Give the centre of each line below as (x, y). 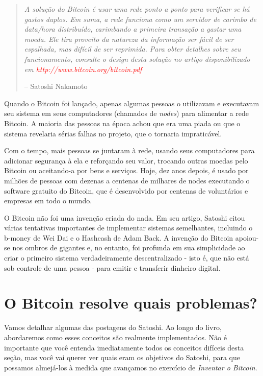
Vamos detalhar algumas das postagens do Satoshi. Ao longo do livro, (113, 327)
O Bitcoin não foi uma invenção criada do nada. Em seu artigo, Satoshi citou (125, 217)
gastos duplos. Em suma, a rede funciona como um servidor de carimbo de (140, 19)
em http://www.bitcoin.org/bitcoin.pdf (83, 69)
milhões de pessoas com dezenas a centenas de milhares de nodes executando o (127, 180)
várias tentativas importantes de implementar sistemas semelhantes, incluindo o (128, 228)
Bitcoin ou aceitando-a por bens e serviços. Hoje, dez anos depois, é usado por (126, 170)
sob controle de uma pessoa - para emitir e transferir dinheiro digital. (112, 267)
